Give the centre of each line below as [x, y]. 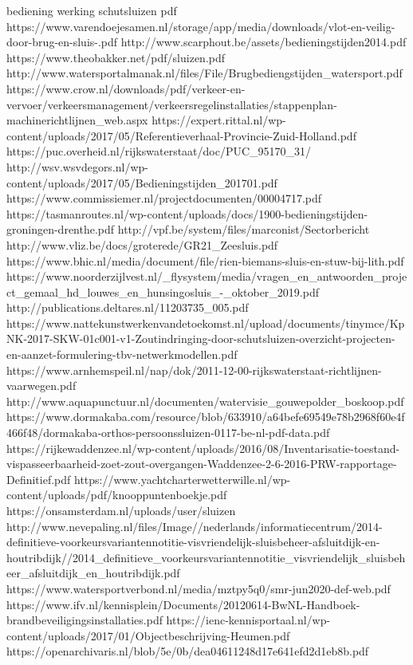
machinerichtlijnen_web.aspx [77, 120]
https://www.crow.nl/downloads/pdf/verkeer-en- [126, 88]
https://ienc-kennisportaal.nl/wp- [248, 620]
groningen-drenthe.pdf [61, 229]
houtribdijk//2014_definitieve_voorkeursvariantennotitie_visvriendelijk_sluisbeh [206, 557]
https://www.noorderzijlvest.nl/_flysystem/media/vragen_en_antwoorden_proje [207, 276]
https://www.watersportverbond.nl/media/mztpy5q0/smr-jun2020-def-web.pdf [199, 588]
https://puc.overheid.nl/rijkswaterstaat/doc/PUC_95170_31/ [159, 151]
